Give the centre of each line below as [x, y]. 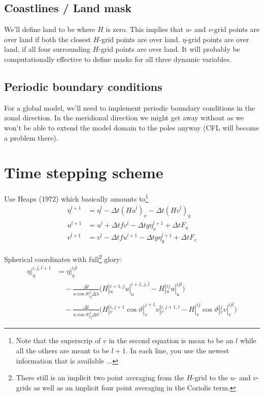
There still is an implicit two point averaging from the [100, 377]
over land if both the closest [47, 39]
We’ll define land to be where [50, 29]
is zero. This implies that [144, 29]
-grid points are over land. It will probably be [169, 49]
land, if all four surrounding [47, 49]
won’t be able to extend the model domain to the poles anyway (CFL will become [132, 127]
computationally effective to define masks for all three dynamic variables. [118, 59]
